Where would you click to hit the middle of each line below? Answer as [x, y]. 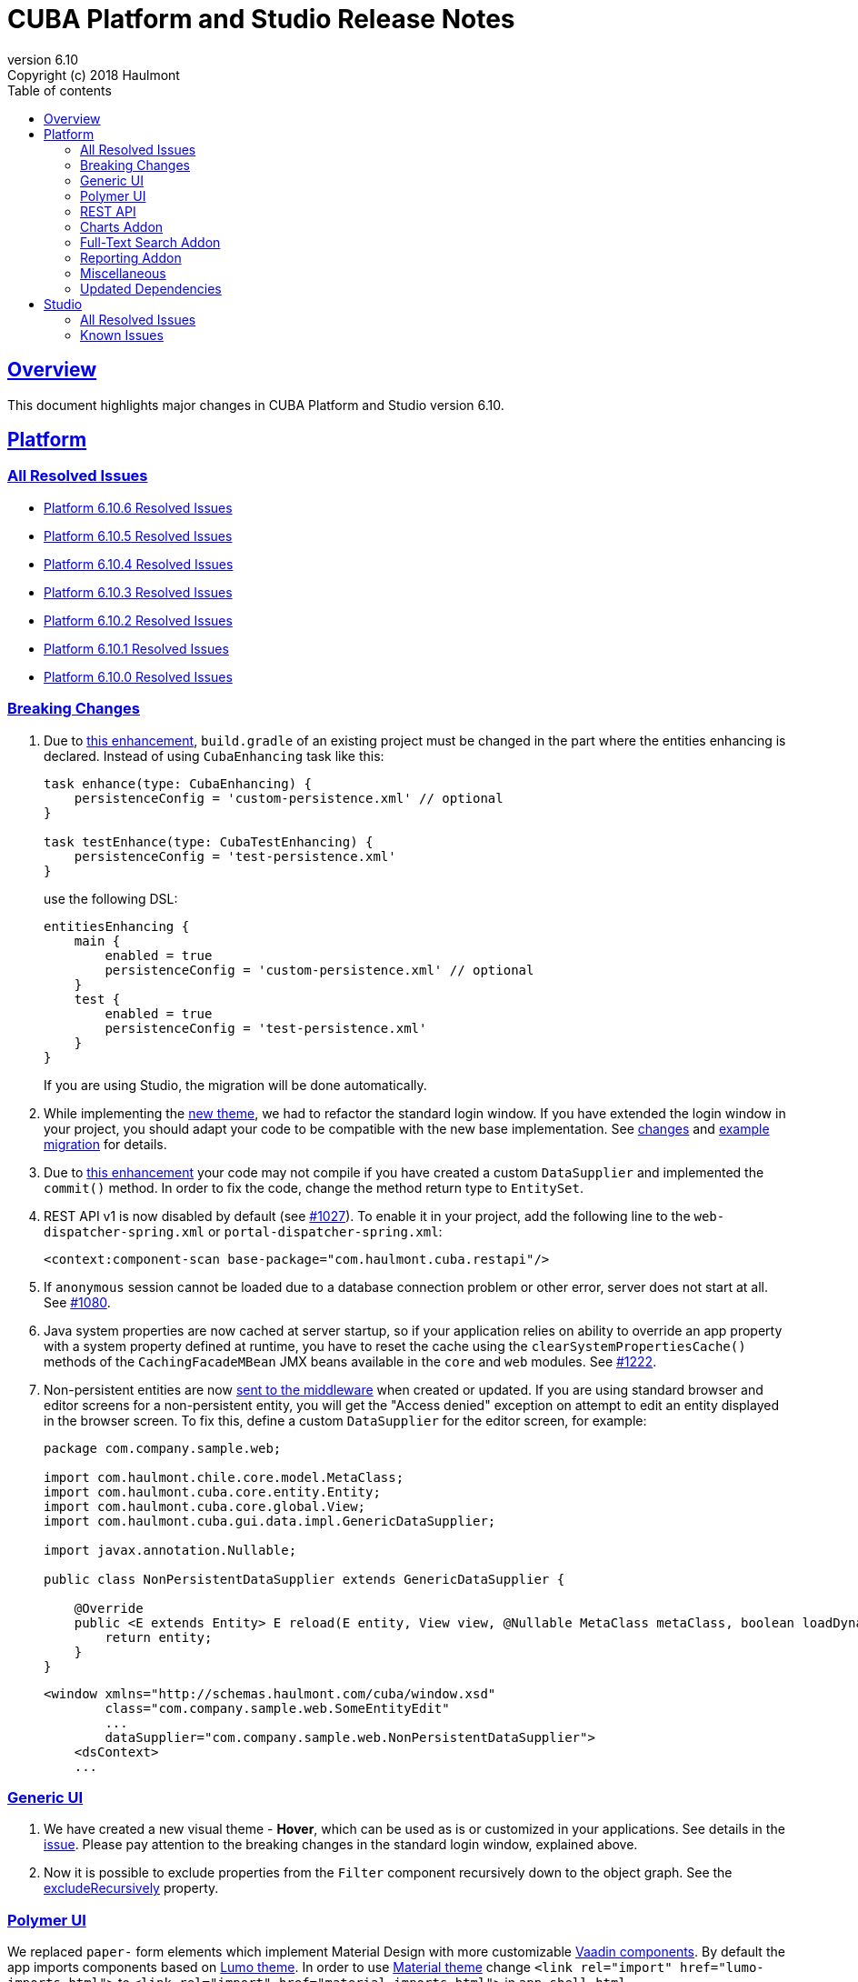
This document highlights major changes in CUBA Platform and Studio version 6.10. [256, 405]
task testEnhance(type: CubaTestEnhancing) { [209, 841]
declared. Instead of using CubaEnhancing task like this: [214, 756]
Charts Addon [122, 226]
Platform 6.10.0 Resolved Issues [138, 676]
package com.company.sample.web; [163, 1448]
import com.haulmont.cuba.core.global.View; [205, 1506]
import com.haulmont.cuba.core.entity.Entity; [212, 1492]
